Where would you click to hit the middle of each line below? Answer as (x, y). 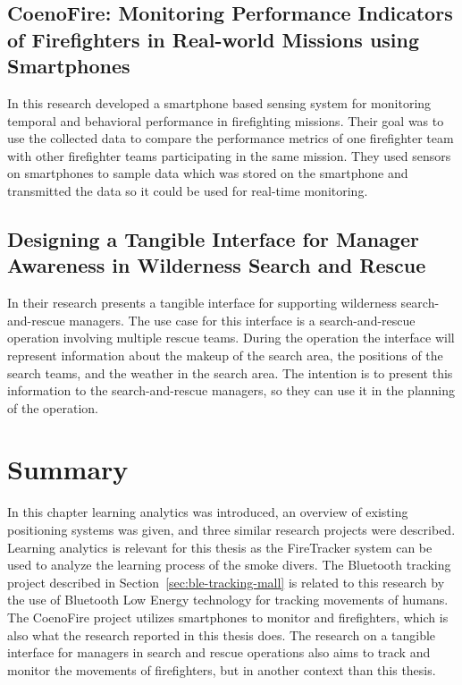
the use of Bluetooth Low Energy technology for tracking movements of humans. (228, 600)
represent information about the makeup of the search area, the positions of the (225, 355)
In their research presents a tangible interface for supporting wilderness (202, 303)
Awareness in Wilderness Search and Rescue (217, 265)
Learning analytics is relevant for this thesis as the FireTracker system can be (220, 547)
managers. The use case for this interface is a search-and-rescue (242, 320)
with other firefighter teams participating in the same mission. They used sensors (229, 155)
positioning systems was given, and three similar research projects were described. (231, 530)
